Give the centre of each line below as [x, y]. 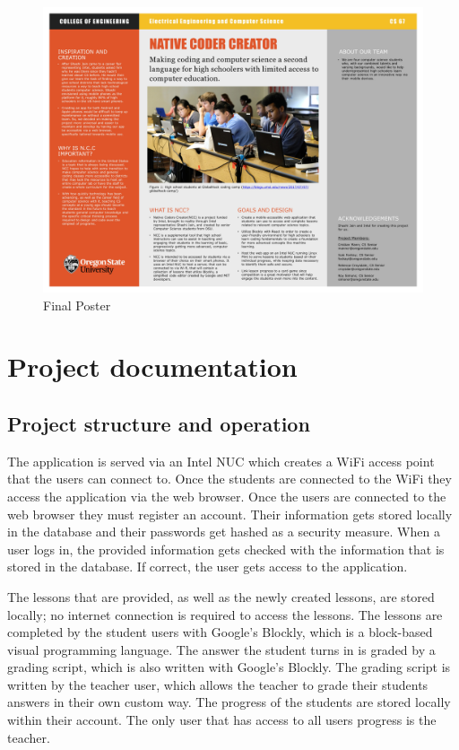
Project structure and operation [159, 423]
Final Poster [77, 305]
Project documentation [152, 366]
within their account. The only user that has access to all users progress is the [222, 720]
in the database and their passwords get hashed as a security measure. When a [224, 532]
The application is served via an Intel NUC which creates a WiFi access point [221, 461]
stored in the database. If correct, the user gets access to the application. [208, 567]
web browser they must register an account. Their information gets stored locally [230, 514]
